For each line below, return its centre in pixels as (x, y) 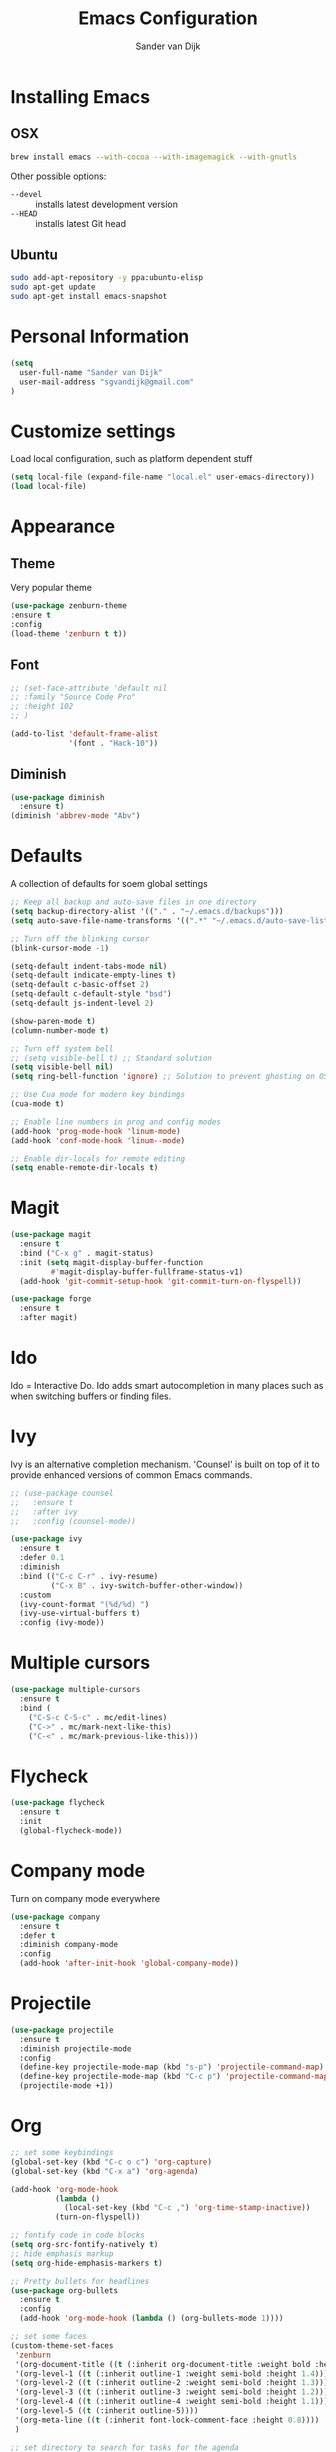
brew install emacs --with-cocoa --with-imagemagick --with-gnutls (154, 157)
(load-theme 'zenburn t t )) (69, 633)
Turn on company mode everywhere (85, 1898)
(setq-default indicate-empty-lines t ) (93, 975)
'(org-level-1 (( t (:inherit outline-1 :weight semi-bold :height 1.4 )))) (173, 2373)
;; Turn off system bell (62, 1048)
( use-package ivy (46, 1539)
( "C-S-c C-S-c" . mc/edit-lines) (98, 1717)
